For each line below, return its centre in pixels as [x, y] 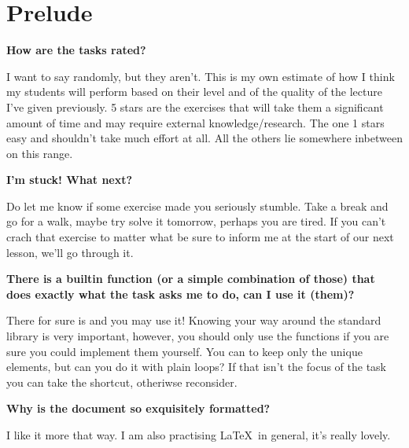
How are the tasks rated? [76, 50]
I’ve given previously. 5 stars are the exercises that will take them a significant [195, 106]
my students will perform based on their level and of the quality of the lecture [194, 92]
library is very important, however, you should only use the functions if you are [198, 336]
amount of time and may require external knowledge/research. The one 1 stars [195, 122]
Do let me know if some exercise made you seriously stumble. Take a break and [197, 206]
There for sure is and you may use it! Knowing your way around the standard [194, 320]
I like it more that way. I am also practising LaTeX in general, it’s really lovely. [199, 435]
